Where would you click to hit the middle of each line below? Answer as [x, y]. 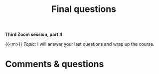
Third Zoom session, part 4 [34, 35]
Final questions [84, 9]
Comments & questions [55, 64]
